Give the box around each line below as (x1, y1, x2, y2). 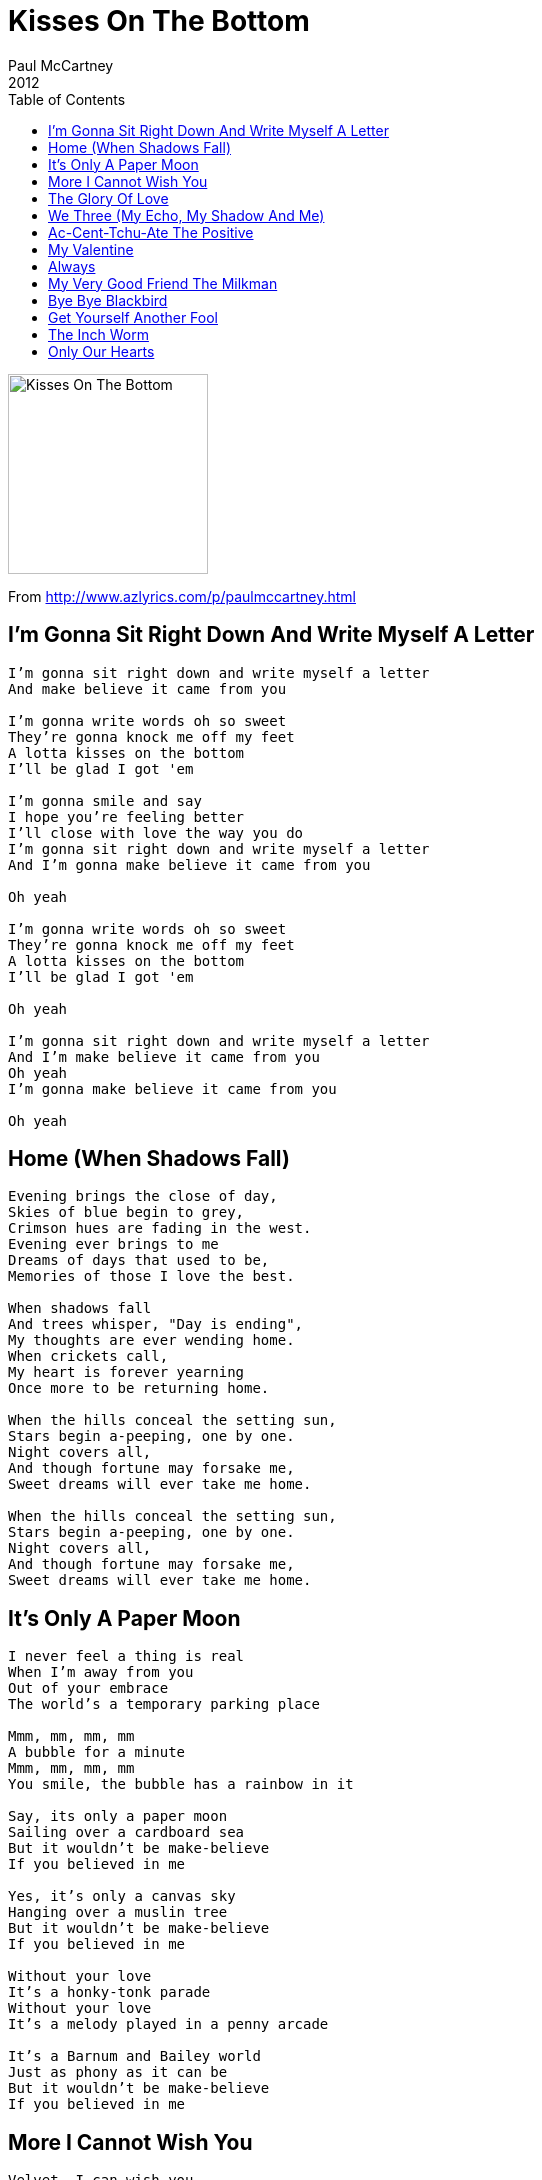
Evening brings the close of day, (8, 1188, 278, 1205)
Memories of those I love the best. (8, 1268, 295, 1285)
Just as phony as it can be (8, 2064, 228, 2081)
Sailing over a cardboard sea (8, 1824, 245, 1841)
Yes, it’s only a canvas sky (8, 1888, 236, 1905)
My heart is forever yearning (8, 1364, 245, 1381)
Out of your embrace (8, 1680, 169, 1697)
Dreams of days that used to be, (8, 1252, 270, 1269)
